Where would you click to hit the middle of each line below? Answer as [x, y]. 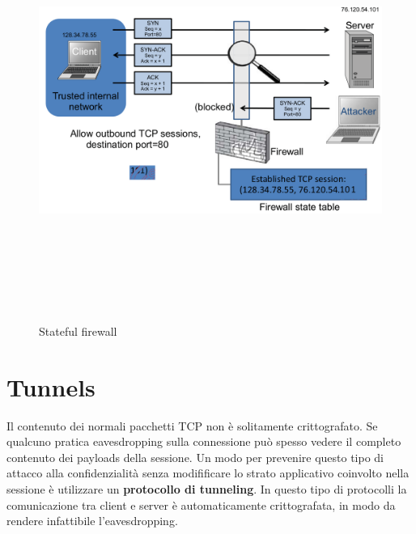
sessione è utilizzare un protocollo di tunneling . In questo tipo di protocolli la [207, 489]
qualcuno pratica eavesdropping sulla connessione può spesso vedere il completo [204, 441]
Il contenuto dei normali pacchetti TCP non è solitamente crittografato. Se [192, 425]
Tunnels [51, 386]
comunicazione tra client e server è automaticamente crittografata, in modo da [201, 504]
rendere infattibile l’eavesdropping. [92, 521]
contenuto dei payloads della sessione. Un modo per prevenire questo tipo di [195, 457]
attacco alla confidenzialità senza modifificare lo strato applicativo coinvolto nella [208, 473]
